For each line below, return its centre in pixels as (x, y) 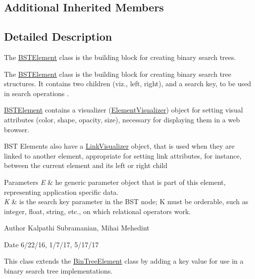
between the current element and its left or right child (86, 165)
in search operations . (36, 93)
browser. (17, 129)
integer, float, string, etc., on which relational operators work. (98, 211)
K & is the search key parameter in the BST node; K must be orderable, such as (126, 201)
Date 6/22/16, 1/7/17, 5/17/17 (51, 244)
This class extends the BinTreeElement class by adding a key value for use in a (124, 261)
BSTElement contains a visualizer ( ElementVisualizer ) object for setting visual (124, 110)
